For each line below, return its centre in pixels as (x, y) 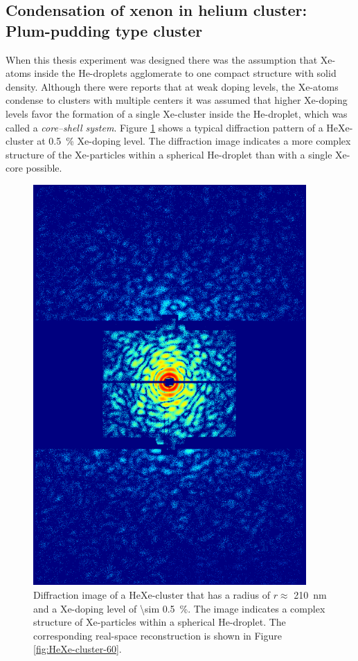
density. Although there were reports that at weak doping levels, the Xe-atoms (172, 86)
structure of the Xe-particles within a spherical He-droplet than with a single (169, 154)
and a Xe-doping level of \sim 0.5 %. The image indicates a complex (179, 608)
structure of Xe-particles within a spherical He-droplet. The (160, 622)
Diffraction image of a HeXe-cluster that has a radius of (152, 595)
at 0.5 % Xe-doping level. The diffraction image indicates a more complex (194, 141)
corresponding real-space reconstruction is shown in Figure (158, 635)
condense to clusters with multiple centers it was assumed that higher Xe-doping (177, 100)
